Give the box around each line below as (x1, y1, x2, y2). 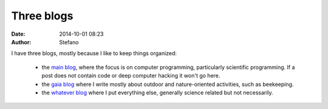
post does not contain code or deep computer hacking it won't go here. (41, 72, 220, 79)
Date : (11, 30, 26, 38)
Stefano (59, 38, 79, 45)
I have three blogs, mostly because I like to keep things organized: (11, 50, 177, 57)
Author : (11, 38, 32, 45)
